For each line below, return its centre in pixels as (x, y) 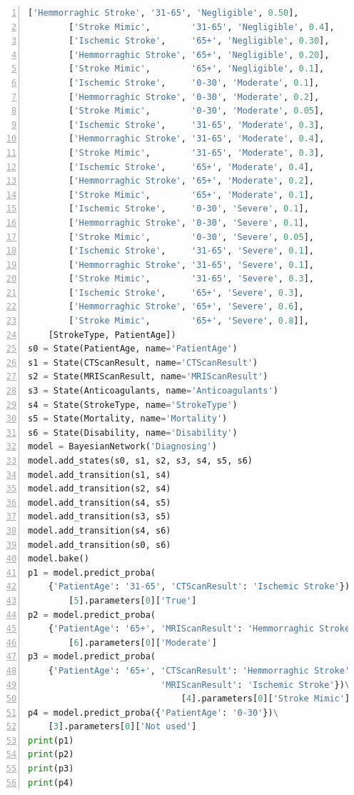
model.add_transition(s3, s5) (100, 517)
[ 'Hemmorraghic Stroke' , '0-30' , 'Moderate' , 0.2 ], (194, 97)
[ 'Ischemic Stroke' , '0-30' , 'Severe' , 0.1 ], (189, 209)
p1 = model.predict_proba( (92, 572)
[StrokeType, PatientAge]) (112, 335)
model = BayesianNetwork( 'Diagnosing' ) (122, 447)
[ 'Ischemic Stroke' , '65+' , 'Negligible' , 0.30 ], (199, 41)
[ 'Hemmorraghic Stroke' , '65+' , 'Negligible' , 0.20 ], (199, 55)
